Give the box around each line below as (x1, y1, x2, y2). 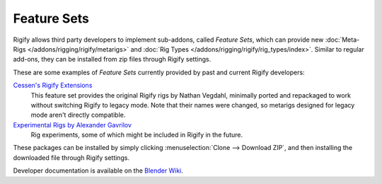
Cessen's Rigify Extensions (13, 81, 93, 90)
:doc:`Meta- (325, 35, 360, 44)
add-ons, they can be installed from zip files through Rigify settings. (13, 55, 212, 64)
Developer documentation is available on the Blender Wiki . (13, 166, 184, 175)
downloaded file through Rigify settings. (13, 153, 130, 162)
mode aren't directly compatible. (30, 110, 126, 120)
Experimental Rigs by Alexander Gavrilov (13, 120, 132, 129)
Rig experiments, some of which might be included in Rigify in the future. (30, 131, 243, 139)
